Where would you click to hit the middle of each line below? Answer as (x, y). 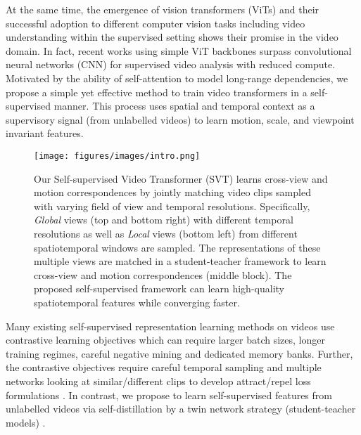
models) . (26, 422)
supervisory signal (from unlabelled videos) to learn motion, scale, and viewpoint (180, 119)
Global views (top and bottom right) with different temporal (164, 220)
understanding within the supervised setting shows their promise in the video (172, 37)
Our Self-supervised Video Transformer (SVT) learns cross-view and (181, 178)
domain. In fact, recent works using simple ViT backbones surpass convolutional (179, 50)
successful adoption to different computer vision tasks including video (156, 23)
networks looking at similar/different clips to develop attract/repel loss (158, 381)
